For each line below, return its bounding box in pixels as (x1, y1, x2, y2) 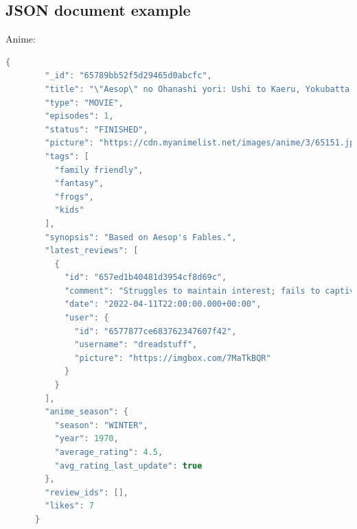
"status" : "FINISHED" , (45, 124, 148, 134)
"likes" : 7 (45, 501, 94, 511)
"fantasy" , (54, 178, 104, 189)
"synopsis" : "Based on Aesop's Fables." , (45, 232, 237, 242)
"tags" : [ (45, 151, 89, 161)
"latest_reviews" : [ (45, 246, 139, 256)
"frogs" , (54, 191, 94, 202)
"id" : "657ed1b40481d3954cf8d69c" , (64, 272, 227, 283)
